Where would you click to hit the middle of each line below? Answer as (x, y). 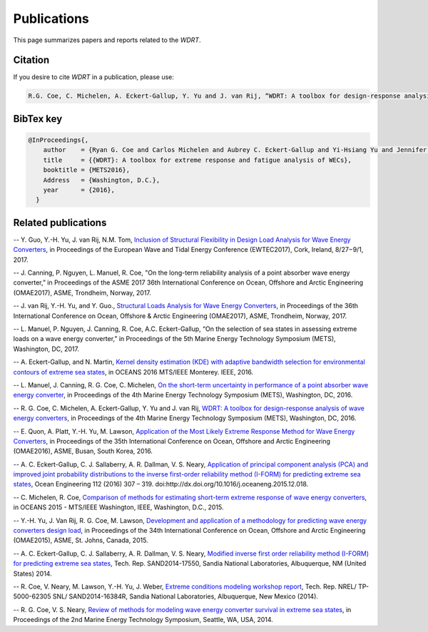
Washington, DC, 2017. (46, 349)
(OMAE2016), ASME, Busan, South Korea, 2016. (83, 451)
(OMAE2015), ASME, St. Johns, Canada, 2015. (81, 540)
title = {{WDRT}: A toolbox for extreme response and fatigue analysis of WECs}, (198, 160)
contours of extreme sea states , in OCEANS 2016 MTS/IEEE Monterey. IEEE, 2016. (133, 372)
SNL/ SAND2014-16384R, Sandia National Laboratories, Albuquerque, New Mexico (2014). (185, 596)
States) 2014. (33, 574)
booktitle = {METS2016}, (87, 170)
